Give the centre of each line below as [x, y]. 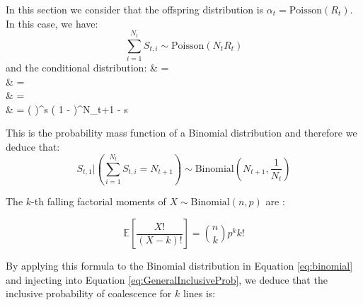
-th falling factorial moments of [99, 201]
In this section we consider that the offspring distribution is [135, 9]
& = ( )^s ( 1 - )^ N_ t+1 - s [67, 109]
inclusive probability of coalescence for [89, 293]
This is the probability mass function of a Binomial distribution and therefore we [181, 133]
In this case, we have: [52, 23]
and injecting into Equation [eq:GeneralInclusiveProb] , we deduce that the [167, 279]
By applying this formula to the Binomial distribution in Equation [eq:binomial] [179, 266]
